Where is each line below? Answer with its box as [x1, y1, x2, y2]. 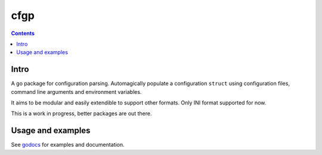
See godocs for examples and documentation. [11, 141, 125, 148]
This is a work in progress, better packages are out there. [11, 110, 152, 117]
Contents [11, 30, 35, 37]
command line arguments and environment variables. [11, 88, 142, 95]
